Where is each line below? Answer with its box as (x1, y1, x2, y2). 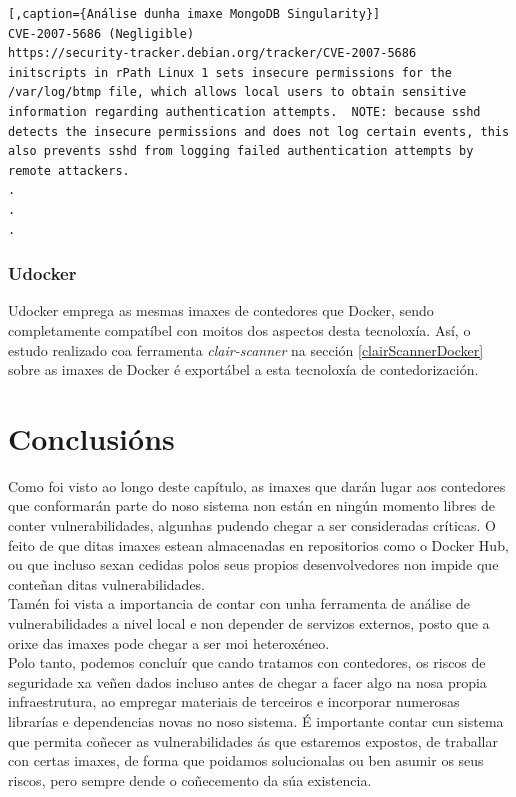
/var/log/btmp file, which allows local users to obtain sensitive (8, 85, 467, 100)
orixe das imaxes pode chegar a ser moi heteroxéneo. (8, 632, 330, 653)
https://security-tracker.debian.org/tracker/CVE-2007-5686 (8, 46, 417, 61)
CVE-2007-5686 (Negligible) (8, 26, 195, 41)
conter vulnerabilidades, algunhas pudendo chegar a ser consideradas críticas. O (8, 515, 496, 536)
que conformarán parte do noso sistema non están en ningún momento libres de (8, 495, 496, 516)
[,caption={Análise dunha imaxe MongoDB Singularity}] (8, 7, 381, 21)
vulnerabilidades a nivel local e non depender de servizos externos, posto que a (8, 613, 490, 633)
